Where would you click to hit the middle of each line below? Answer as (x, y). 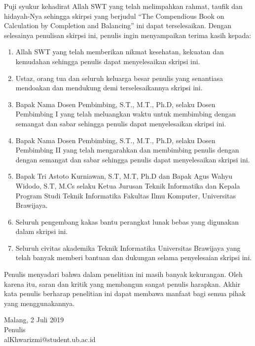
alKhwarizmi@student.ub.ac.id (50, 339)
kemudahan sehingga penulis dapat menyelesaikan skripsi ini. (108, 61)
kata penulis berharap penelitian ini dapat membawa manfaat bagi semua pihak (125, 293)
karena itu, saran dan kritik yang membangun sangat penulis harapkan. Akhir (122, 284)
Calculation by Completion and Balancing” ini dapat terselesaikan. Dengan (118, 25)
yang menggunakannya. (39, 303)
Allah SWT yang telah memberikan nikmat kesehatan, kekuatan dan (120, 52)
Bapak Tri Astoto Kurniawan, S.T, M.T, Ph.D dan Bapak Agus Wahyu (124, 176)
